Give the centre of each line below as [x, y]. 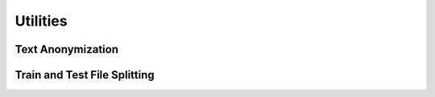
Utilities [41, 21]
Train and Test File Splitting [85, 75]
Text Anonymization [67, 49]
